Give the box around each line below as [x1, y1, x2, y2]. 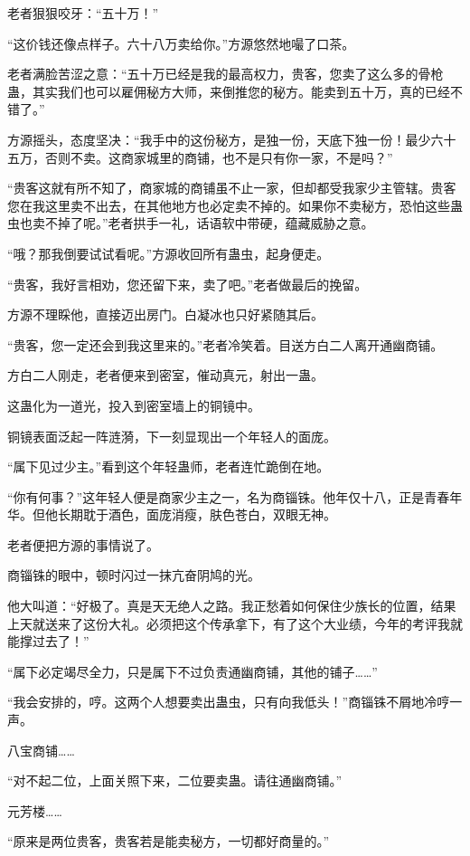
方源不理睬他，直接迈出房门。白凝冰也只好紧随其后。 [7, 305, 324, 324]
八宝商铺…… [7, 740, 75, 759]
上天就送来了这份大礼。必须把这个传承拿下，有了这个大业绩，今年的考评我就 [7, 613, 463, 632]
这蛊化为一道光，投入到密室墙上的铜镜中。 [7, 395, 260, 414]
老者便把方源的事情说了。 [7, 535, 159, 554]
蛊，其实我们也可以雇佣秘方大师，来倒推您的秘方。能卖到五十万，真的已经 [7, 81, 450, 100]
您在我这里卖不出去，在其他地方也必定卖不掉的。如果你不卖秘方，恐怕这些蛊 [7, 195, 463, 214]
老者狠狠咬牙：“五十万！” [7, 4, 159, 22]
